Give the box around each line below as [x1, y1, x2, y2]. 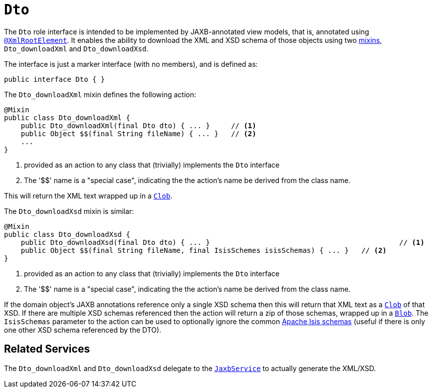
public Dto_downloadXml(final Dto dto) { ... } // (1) [20, 121, 256, 130]
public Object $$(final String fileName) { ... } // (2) [20, 129, 256, 138]
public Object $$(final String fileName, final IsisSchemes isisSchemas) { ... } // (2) [20, 246, 387, 254]
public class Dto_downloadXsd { [4, 230, 130, 238]
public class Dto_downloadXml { [4, 113, 130, 122]
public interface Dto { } [4, 75, 105, 83]
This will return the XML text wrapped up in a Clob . [4, 191, 173, 200]
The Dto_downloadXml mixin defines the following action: [4, 90, 196, 99]
